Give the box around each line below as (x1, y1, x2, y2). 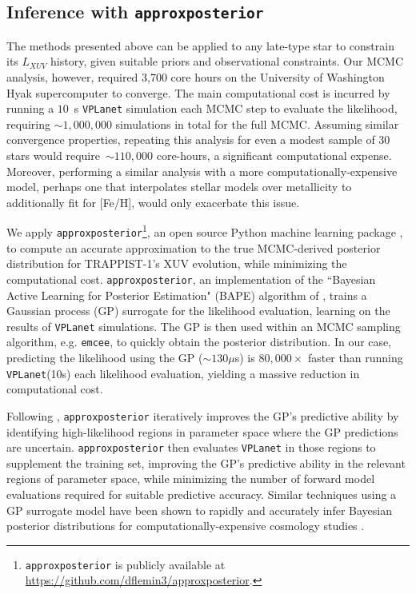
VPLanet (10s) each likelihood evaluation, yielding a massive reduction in (6, 365, 360, 381)
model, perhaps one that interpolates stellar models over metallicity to (6, 178, 352, 195)
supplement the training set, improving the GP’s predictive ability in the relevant (6, 454, 406, 471)
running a (6, 100, 54, 117)
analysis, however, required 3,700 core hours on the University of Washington (6, 68, 385, 85)
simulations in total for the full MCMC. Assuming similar (115, 115, 399, 132)
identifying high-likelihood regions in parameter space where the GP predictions (6, 423, 398, 440)
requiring (6, 115, 50, 132)
